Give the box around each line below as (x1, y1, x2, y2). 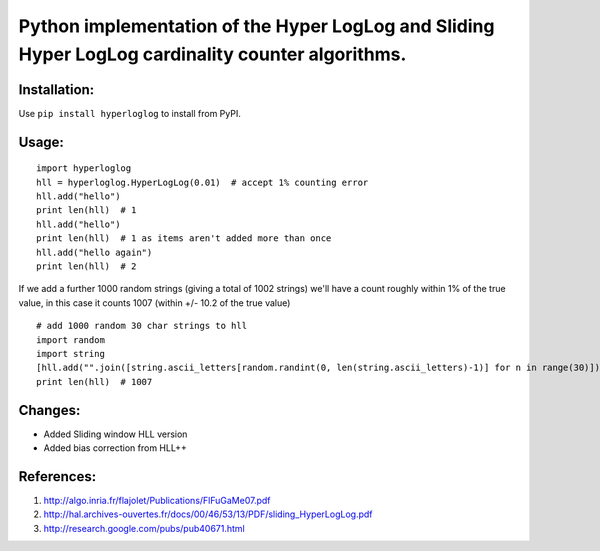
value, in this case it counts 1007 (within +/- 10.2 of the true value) (18, 296, 291, 309)
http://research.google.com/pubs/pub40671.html (43, 522, 245, 534)
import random (36, 334, 105, 345)
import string (36, 348, 105, 359)
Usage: (18, 133, 65, 150)
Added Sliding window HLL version (43, 428, 188, 440)
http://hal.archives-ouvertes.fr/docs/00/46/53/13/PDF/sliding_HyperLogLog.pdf (43, 508, 374, 520)
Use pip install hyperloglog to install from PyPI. (18, 107, 242, 119)
